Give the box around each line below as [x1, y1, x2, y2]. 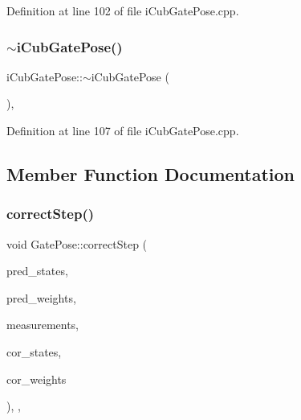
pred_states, [6, 262, 68, 279]
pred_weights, [6, 289, 76, 306]
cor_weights [6, 370, 67, 387]
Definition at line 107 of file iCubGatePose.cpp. [6, 122, 239, 138]
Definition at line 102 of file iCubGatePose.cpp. [6, 2, 239, 19]
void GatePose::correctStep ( [6, 235, 148, 252]
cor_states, [6, 343, 62, 360]
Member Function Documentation [6, 161, 295, 186]
